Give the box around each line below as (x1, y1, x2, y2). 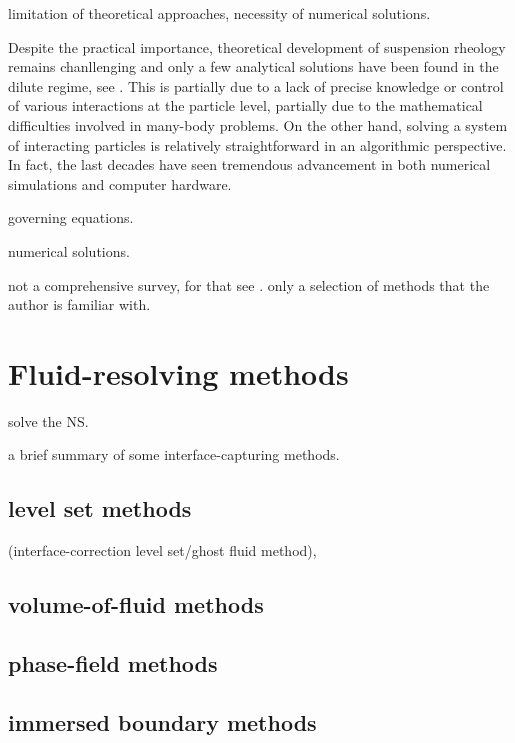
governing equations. (8, 207, 134, 228)
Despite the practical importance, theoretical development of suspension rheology (8, 36, 506, 57)
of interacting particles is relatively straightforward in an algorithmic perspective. (8, 134, 507, 155)
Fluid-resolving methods (8, 352, 349, 393)
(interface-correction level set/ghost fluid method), (8, 540, 317, 561)
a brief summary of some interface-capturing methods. (8, 444, 340, 465)
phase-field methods (8, 648, 218, 678)
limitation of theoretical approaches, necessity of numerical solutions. (8, 3, 431, 23)
